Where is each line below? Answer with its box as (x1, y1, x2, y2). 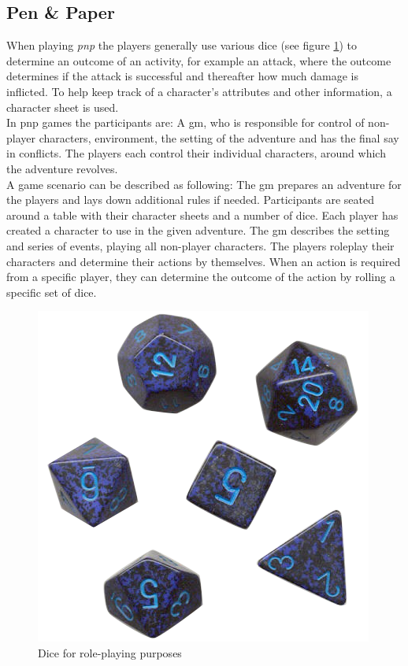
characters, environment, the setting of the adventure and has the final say (39, 129, 399, 146)
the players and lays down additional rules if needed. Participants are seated (6, 191, 375, 208)
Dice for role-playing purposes (38, 644, 182, 660)
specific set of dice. (6, 283, 97, 300)
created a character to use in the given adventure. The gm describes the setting (6, 222, 390, 239)
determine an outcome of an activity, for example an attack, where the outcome (6, 52, 391, 68)
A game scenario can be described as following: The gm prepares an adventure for (6, 176, 402, 192)
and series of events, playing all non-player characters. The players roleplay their (6, 237, 395, 253)
